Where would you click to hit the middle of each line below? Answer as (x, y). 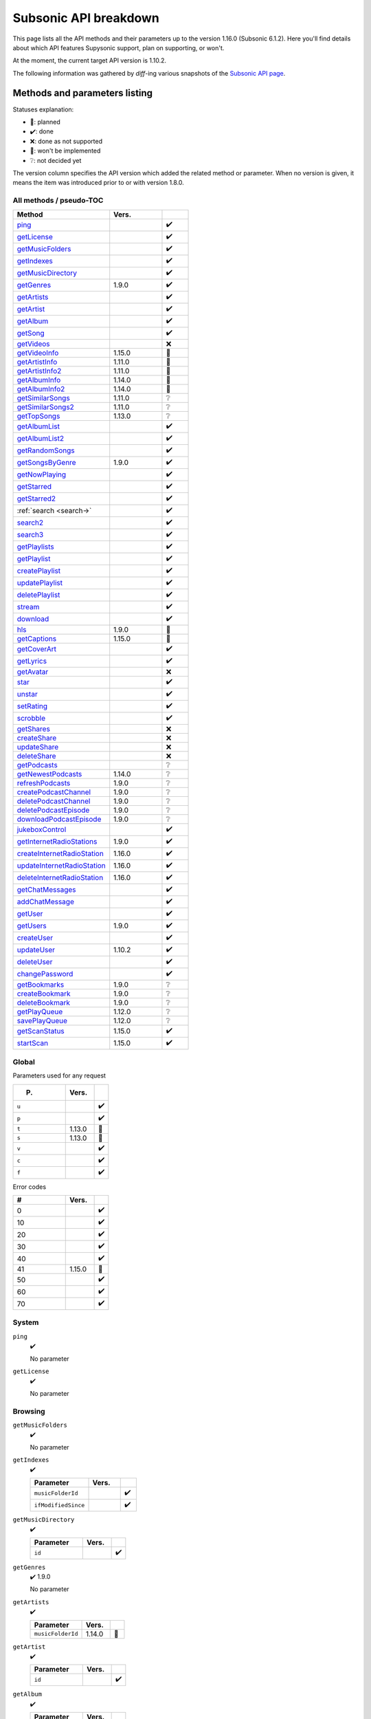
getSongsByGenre (46, 462)
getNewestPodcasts (49, 774)
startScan (32, 1043)
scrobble (31, 718)
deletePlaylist (38, 595)
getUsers (32, 926)
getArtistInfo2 (39, 371)
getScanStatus (41, 1031)
